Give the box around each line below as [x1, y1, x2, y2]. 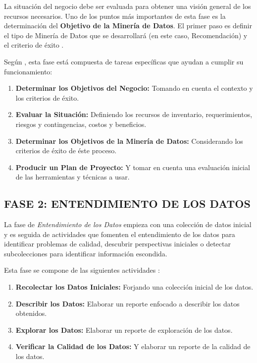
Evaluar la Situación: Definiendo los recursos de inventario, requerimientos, [15, 109, 253, 120]
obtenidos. [15, 308, 47, 318]
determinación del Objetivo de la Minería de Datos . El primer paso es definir [4, 20, 252, 31]
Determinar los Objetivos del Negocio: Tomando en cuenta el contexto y [15, 83, 253, 93]
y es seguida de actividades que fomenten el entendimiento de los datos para [4, 229, 235, 239]
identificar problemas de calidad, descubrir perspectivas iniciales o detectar [4, 239, 231, 249]
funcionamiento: [4, 66, 52, 76]
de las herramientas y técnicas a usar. [15, 172, 130, 182]
